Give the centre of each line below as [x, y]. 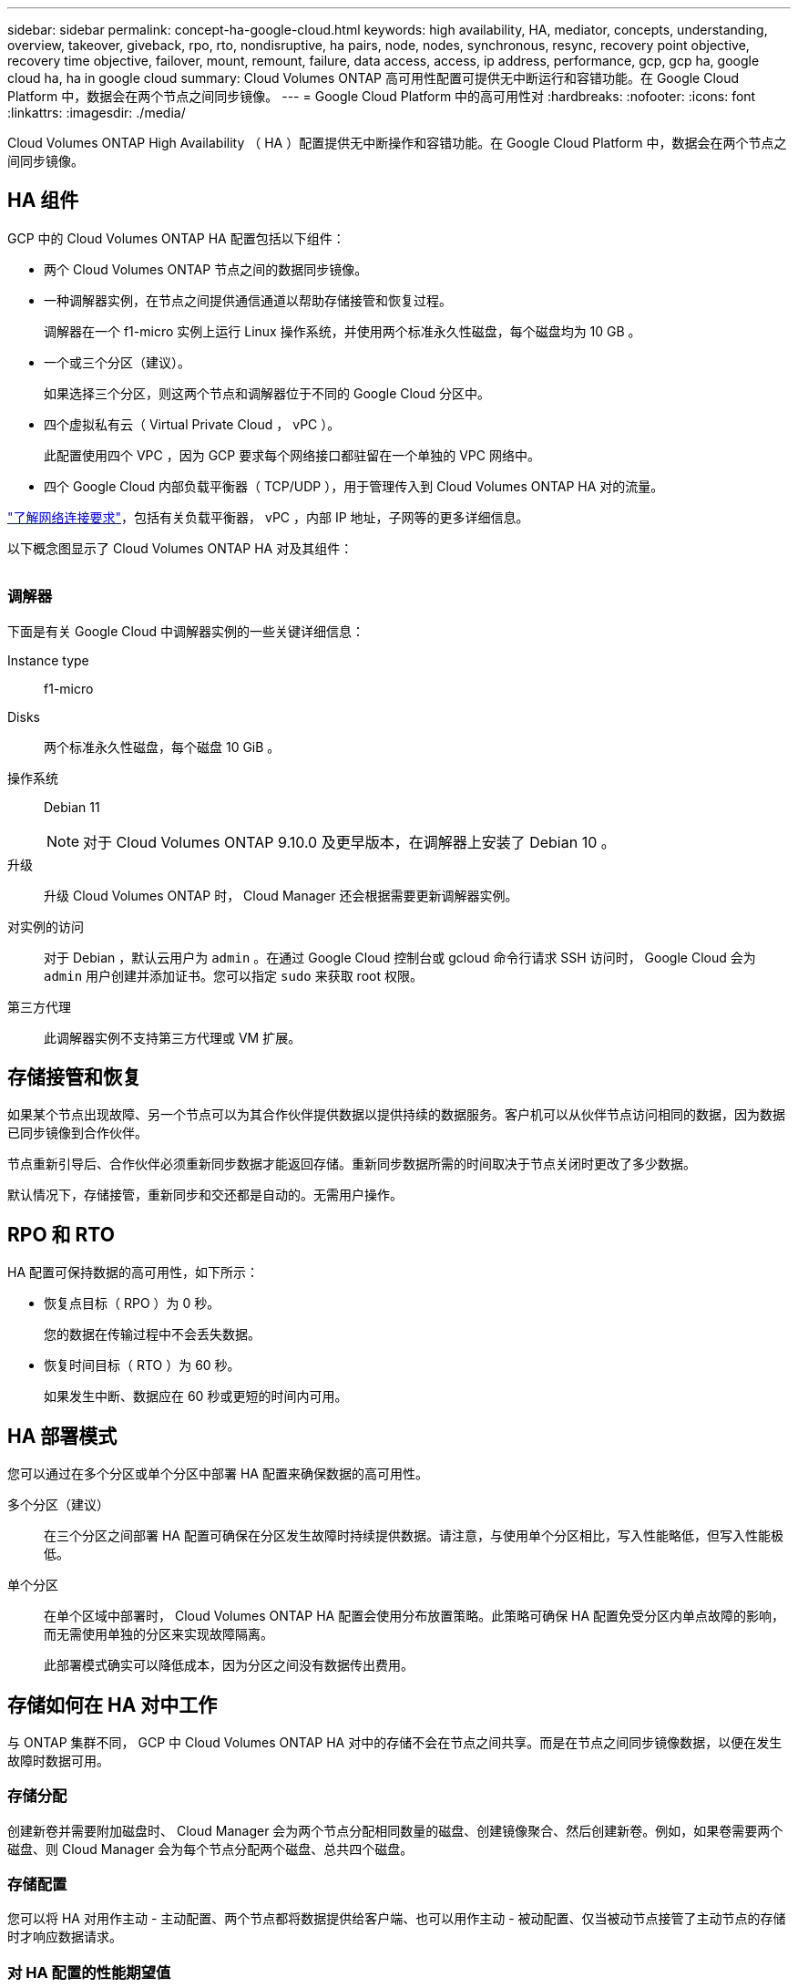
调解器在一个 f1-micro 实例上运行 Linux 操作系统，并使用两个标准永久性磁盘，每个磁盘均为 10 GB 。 [343, 331]
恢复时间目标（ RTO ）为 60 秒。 [142, 1365]
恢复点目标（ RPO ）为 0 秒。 [132, 1303]
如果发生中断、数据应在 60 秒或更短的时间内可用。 [196, 1396]
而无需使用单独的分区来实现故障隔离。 [159, 1634]
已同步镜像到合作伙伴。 [77, 1133]
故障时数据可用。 [58, 1760]
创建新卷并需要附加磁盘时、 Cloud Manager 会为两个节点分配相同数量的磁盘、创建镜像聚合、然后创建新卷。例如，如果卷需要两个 [395, 1830]
